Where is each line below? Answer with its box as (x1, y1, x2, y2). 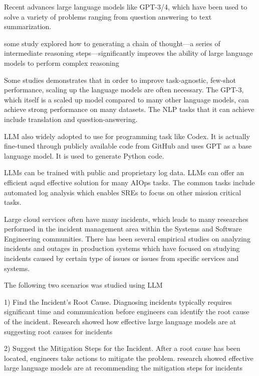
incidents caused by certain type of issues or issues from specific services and (4, 253, 239, 264)
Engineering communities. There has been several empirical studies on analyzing (4, 233, 250, 243)
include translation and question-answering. (4, 113, 138, 124)
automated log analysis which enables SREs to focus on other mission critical (4, 187, 241, 197)
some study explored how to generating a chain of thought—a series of (4, 38, 220, 48)
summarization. (4, 21, 52, 32)
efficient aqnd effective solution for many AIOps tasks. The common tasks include (4, 177, 255, 187)
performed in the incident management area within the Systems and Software (4, 223, 242, 234)
